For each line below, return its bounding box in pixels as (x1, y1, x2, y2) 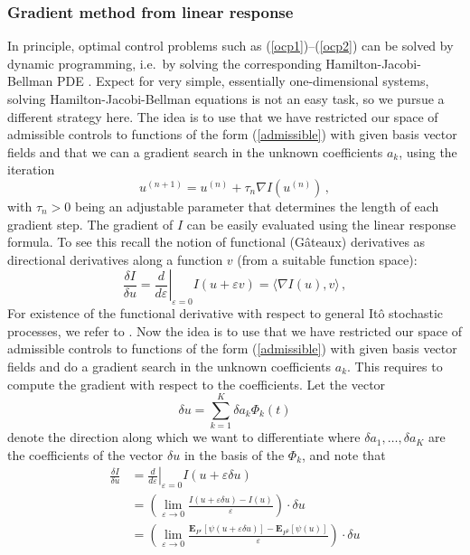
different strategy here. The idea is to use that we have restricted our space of (7, 107, 438, 126)
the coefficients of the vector (7, 445, 164, 464)
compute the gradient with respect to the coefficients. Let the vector (7, 374, 386, 393)
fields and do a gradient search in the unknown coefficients (7, 356, 332, 375)
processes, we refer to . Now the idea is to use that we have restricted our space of (7, 321, 463, 340)
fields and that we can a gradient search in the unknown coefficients (7, 142, 383, 161)
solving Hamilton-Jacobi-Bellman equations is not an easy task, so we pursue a (7, 89, 445, 108)
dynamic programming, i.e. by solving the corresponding (7, 53, 322, 72)
